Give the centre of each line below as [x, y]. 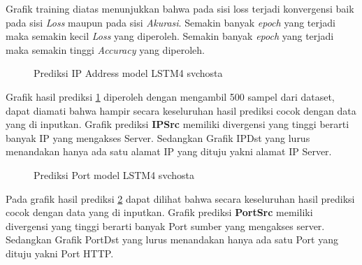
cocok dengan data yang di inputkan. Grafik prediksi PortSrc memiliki [159, 212]
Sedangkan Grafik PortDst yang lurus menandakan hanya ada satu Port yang [172, 239]
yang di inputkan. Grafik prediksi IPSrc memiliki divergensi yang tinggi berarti [178, 124]
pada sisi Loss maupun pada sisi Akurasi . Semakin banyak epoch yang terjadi [171, 22]
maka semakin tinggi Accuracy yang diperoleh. [105, 49]
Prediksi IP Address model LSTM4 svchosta [128, 73]
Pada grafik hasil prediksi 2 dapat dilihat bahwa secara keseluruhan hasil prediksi [180, 198]
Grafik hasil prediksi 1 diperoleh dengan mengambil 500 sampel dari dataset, [170, 96]
